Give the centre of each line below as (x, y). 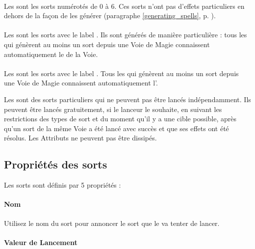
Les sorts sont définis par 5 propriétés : (63, 185)
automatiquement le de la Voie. (51, 54)
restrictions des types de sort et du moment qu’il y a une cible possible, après (120, 119)
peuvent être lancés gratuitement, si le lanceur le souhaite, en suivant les (113, 109)
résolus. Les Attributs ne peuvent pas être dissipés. (80, 138)
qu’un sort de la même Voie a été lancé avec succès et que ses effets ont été (116, 128)
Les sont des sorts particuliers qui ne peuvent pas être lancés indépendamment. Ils (127, 99)
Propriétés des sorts (56, 164)
